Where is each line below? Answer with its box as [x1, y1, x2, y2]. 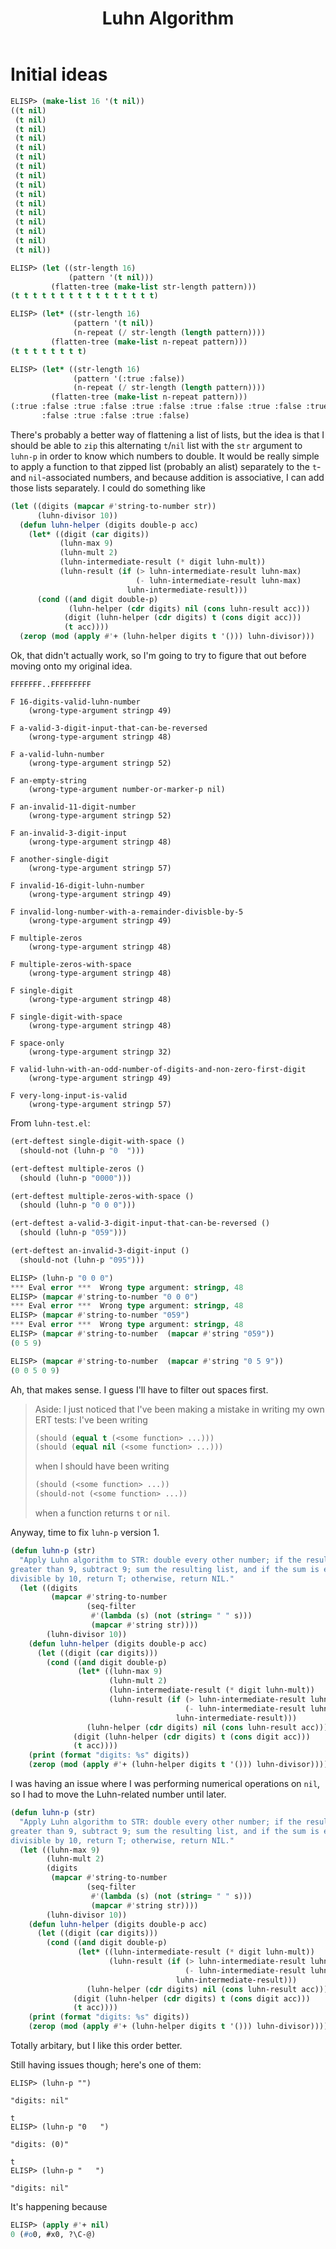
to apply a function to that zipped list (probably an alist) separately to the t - [10, 460, 322, 472]
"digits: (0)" [10, 2140, 70, 2150]
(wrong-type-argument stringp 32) [28, 1047, 172, 1057]
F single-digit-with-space [10, 1012, 123, 1022]
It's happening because [10, 2201, 108, 2213]
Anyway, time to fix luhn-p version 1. [10, 1527, 160, 1539]
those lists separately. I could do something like [10, 482, 206, 494]
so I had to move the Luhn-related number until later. [10, 1788, 227, 1801]
